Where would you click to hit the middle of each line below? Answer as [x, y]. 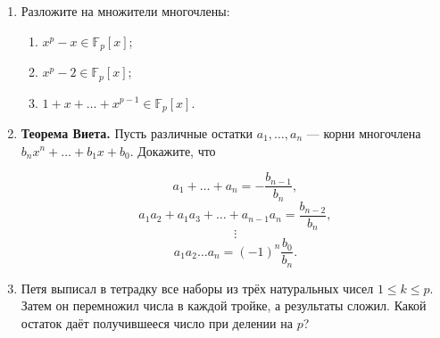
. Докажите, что [173, 150]
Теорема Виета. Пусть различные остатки [137, 132]
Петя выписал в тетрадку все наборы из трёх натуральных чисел [197, 288]
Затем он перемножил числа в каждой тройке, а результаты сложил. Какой [224, 305]
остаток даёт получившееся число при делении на [157, 322]
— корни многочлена [364, 132]
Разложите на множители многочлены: [125, 11]
